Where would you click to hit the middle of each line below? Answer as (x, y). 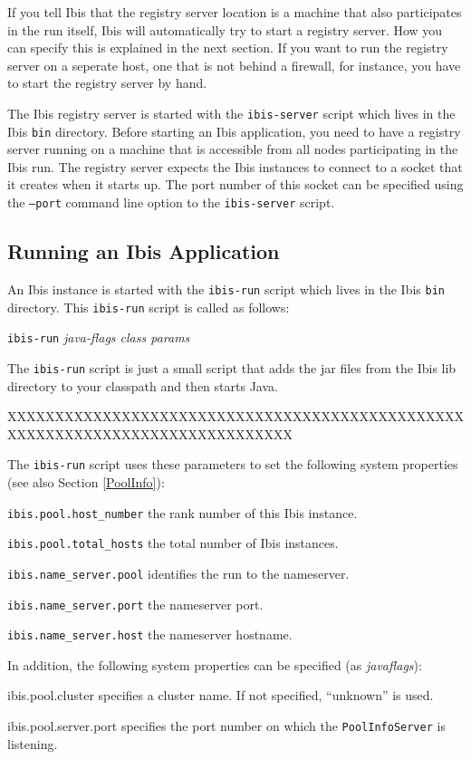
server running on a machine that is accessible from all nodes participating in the (233, 149)
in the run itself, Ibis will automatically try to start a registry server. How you (225, 29)
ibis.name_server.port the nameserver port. (135, 604)
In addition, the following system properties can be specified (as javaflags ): (215, 664)
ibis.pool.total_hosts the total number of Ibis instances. (173, 543)
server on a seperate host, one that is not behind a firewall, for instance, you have (234, 65)
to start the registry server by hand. (107, 83)
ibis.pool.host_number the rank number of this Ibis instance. (183, 512)
